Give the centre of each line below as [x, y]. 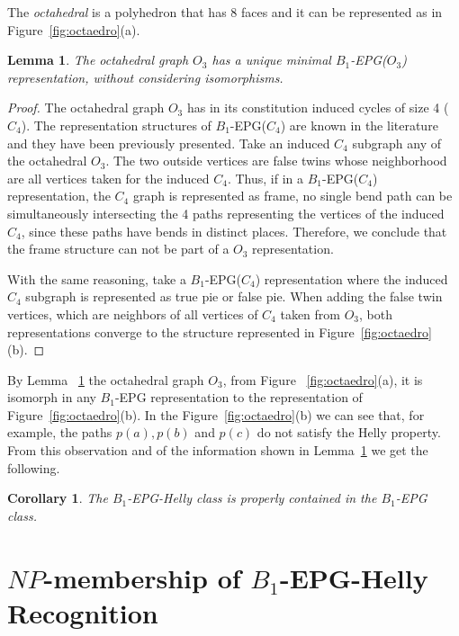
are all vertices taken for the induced [108, 178]
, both [376, 314]
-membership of [142, 577]
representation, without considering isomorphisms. [145, 77]
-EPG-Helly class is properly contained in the [252, 498]
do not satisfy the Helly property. [349, 432]
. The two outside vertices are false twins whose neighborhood [276, 161]
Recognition [83, 612]
